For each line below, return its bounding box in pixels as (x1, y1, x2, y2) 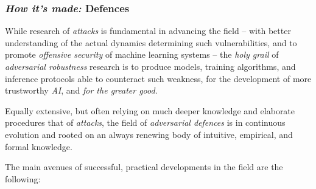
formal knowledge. (5, 140, 72, 153)
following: (5, 172, 41, 185)
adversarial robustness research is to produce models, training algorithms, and (5, 60, 296, 72)
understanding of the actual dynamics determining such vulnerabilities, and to (5, 36, 297, 49)
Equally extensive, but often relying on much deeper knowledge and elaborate (5, 104, 295, 117)
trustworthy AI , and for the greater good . (5, 84, 158, 97)
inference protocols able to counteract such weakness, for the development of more (5, 72, 312, 84)
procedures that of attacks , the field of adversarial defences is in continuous (5, 116, 286, 129)
